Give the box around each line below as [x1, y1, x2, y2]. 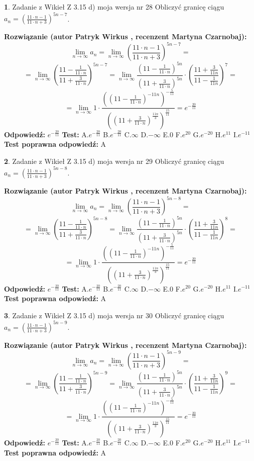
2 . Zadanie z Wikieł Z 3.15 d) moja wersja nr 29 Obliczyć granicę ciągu [4, 155, 224, 166]
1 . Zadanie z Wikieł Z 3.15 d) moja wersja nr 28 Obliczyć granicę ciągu [4, 2, 224, 12]
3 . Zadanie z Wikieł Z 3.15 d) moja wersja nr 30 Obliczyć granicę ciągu [4, 310, 224, 320]
